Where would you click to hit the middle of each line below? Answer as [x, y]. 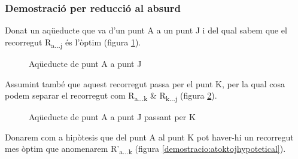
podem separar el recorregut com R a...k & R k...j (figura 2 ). [111, 96]
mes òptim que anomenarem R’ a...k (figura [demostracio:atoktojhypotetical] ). [145, 149]
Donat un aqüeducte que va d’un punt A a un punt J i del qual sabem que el [146, 30]
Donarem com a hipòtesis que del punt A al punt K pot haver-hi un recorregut [149, 137]
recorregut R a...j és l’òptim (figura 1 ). [73, 42]
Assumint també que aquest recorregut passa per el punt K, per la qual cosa [145, 83]
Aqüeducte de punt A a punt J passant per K [112, 117]
